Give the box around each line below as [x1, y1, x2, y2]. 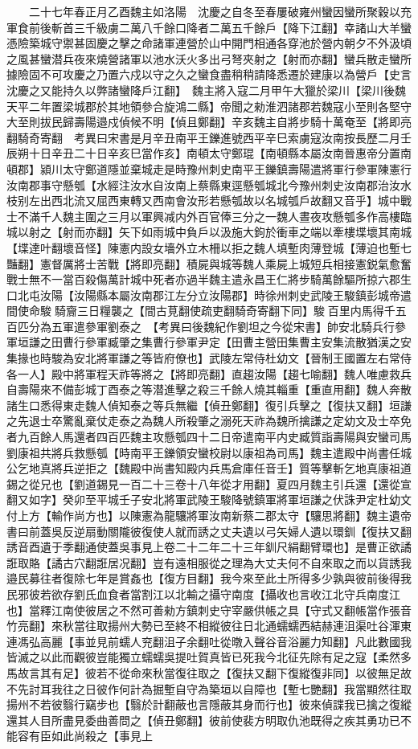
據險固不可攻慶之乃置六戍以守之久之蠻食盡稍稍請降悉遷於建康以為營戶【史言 [6, 66, 412, 83]
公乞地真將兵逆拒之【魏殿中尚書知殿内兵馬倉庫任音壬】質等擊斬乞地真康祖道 [6, 460, 412, 477]
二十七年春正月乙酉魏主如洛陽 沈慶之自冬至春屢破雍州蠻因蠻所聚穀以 [28, 3, 400, 19]
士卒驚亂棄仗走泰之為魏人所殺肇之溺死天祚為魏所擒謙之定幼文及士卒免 [39, 412, 412, 429]
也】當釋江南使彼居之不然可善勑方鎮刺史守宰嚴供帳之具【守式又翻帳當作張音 [6, 601, 412, 618]
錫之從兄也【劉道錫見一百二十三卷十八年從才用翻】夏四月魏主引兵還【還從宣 [6, 475, 412, 492]
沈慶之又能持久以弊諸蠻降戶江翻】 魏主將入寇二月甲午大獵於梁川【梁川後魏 [6, 81, 406, 98]
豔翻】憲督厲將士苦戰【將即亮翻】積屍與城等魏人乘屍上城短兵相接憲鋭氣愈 [6, 255, 400, 272]
